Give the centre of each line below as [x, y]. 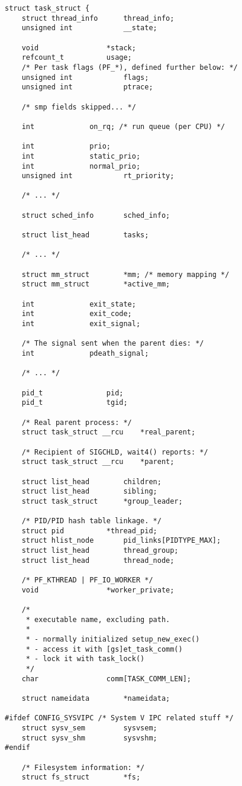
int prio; [66, 146]
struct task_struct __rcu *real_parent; [109, 432]
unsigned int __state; [89, 28]
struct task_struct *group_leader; [102, 501]
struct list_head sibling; [89, 492]
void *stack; [79, 48]
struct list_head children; [91, 481]
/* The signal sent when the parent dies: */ [113, 344]
